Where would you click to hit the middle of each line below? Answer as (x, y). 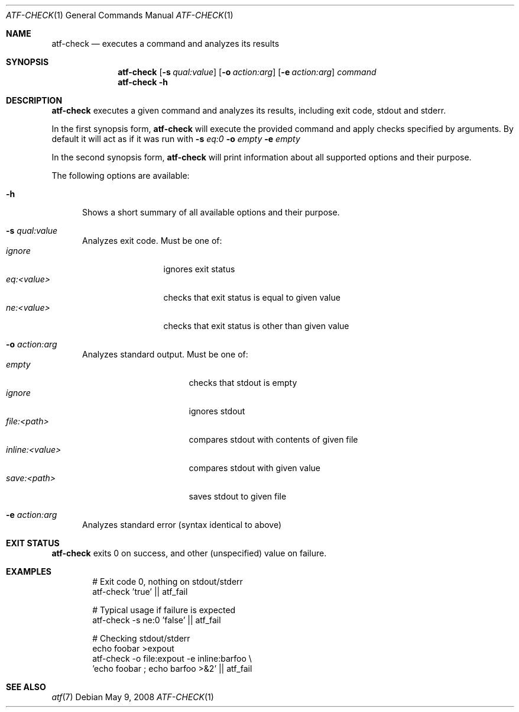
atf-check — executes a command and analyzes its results (166, 44)
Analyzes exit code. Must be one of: (152, 241)
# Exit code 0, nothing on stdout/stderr (168, 581)
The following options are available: (121, 175)
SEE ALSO (26, 687)
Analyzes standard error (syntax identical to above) (182, 525)
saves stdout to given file (238, 496)
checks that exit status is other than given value (256, 326)
